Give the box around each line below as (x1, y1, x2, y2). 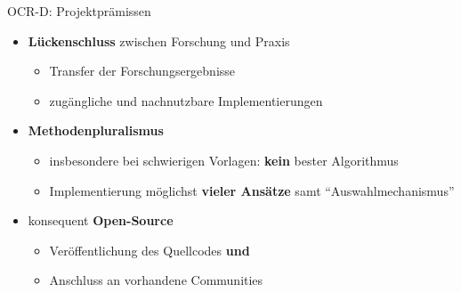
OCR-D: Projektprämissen (7, 2, 151, 20)
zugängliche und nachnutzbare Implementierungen (49, 91, 323, 109)
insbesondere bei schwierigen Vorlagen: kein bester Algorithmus (49, 150, 399, 169)
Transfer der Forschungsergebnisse (49, 61, 236, 80)
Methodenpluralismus (28, 121, 164, 140)
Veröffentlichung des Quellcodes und (49, 240, 250, 259)
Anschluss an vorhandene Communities (49, 271, 263, 289)
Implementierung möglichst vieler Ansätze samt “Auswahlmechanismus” (49, 181, 455, 199)
